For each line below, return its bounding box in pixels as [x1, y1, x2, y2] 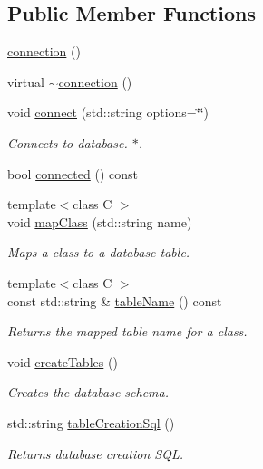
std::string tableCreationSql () [7, 413, 175, 432]
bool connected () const [7, 164, 138, 183]
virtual [7, 72, 44, 91]
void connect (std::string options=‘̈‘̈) [7, 103, 209, 122]
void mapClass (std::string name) [7, 212, 192, 231]
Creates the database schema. [7, 383, 170, 402]
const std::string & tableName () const [7, 291, 222, 310]
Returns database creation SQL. [7, 444, 183, 463]
